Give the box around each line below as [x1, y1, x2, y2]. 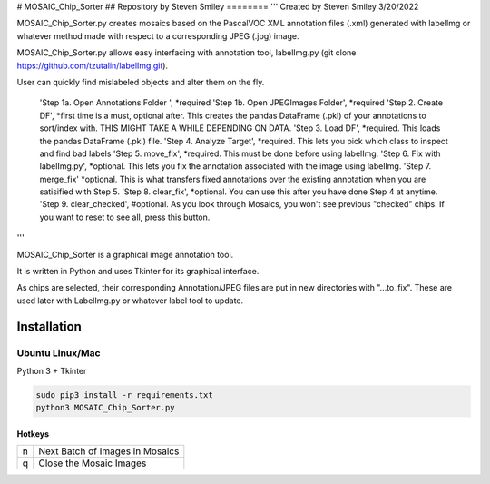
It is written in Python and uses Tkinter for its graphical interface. [16, 266, 260, 277]
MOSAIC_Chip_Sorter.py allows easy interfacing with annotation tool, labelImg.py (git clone [16, 47, 357, 58]
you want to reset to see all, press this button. [39, 212, 211, 222]
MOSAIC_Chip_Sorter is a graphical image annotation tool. [16, 249, 234, 260]
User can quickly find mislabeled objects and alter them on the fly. [16, 76, 265, 87]
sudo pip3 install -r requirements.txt [35, 390, 213, 400]
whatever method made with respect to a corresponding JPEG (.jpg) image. [16, 30, 299, 41]
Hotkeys [16, 428, 50, 440]
